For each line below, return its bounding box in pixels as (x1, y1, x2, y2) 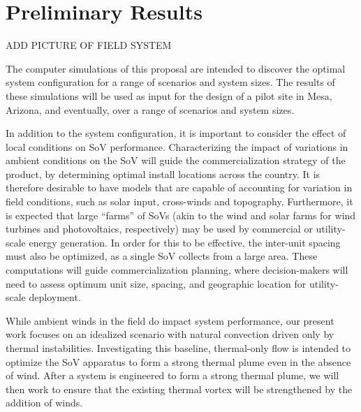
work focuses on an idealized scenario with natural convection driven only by (6, 327, 334, 341)
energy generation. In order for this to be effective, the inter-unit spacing (29, 235, 341, 249)
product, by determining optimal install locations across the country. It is (6, 166, 321, 181)
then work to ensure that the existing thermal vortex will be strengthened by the (6, 381, 353, 396)
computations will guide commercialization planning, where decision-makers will (6, 263, 348, 277)
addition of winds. (6, 395, 83, 410)
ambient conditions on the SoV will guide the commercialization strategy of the (6, 153, 346, 168)
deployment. (29, 290, 81, 304)
